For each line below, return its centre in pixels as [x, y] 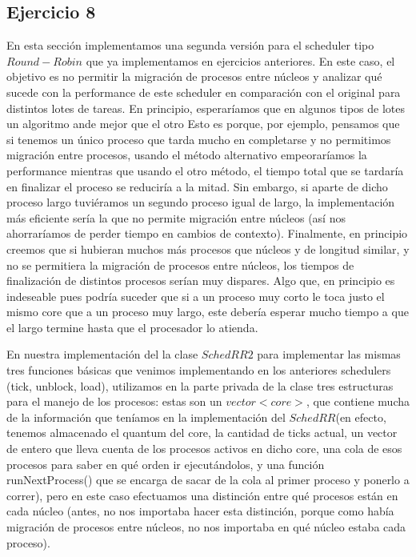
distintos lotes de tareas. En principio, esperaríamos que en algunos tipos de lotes [206, 108]
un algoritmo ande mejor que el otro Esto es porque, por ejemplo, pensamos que [203, 124]
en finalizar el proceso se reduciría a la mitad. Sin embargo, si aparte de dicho [197, 186]
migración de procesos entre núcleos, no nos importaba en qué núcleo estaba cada [206, 527]
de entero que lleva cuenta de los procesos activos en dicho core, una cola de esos [204, 449]
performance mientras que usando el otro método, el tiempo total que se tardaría [205, 170]
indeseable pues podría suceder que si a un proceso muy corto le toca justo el [196, 296]
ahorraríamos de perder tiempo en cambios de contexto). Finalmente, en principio [207, 233]
